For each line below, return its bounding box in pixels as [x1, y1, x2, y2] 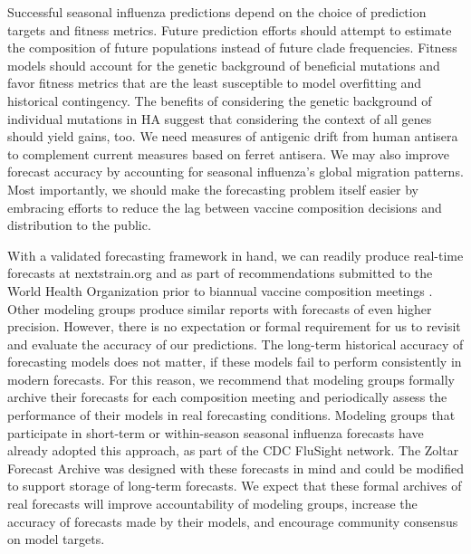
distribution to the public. [7, 215, 151, 234]
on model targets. [7, 530, 105, 549]
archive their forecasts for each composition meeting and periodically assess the [7, 387, 447, 406]
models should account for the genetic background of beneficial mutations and [7, 55, 440, 74]
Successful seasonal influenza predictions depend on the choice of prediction [7, 3, 427, 21]
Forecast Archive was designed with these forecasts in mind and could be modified [7, 458, 464, 477]
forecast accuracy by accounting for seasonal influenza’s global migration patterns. [7, 162, 464, 181]
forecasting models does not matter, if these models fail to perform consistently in [7, 352, 462, 371]
